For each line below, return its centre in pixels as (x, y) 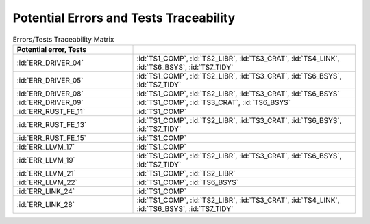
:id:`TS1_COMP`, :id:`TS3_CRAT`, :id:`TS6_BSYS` (214, 102)
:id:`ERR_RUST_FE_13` (52, 124)
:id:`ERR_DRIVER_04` (50, 63)
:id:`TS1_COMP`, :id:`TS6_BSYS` (188, 182)
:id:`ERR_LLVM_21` (47, 173)
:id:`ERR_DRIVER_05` (50, 80)
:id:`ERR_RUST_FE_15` (52, 138)
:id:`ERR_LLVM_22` (47, 182)
